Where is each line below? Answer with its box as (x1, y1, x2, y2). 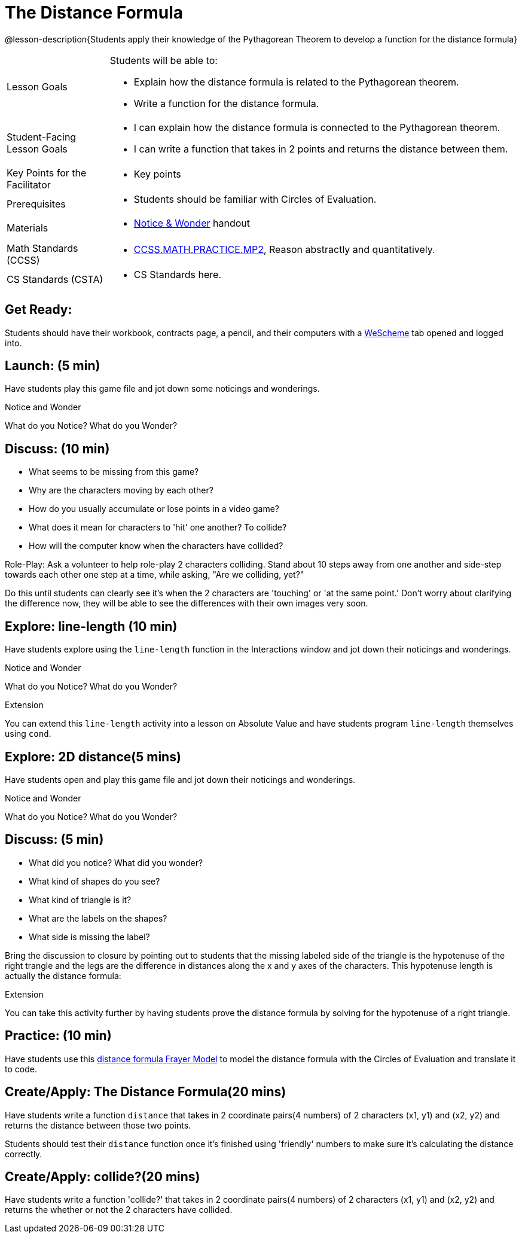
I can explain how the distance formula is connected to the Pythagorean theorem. (133, 121, 500, 133)
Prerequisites (7, 197, 66, 210)
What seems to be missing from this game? (29, 466, 199, 477)
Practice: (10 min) (5, 1028, 112, 1044)
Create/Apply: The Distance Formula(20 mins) (5, 1084, 286, 1100)
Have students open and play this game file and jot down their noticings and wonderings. (5, 774, 356, 785)
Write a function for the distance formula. (133, 97, 319, 109)
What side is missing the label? (29, 931, 150, 942)
